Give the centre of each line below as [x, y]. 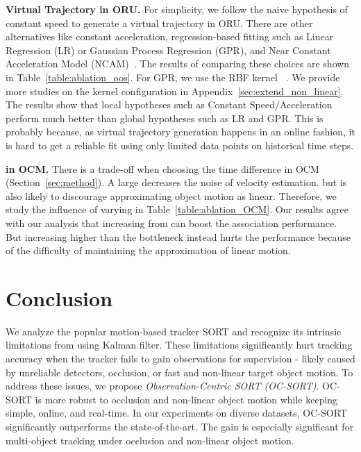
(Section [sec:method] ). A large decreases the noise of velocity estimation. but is [176, 182]
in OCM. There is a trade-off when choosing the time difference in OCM [162, 168]
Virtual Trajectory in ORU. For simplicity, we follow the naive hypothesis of [177, 9]
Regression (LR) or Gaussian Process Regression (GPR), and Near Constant [168, 50]
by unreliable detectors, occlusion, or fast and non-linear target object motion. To [179, 372]
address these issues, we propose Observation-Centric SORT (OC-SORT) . [162, 386]
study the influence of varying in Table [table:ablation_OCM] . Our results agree [177, 209]
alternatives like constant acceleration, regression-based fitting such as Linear [170, 36]
